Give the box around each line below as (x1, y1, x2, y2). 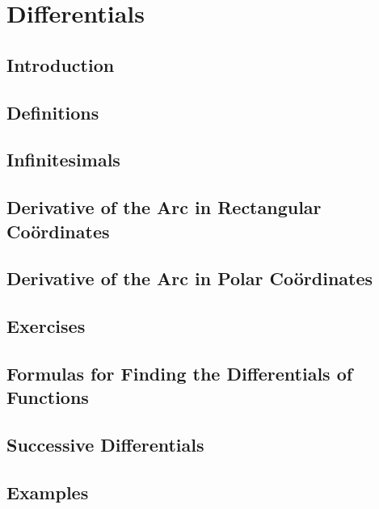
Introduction (6, 52, 115, 77)
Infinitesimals (6, 147, 120, 172)
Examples (6, 479, 89, 504)
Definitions (6, 99, 99, 124)
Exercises (6, 313, 86, 339)
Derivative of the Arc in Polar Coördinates (6, 266, 373, 291)
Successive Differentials (6, 432, 204, 457)
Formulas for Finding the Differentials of (6, 360, 353, 385)
